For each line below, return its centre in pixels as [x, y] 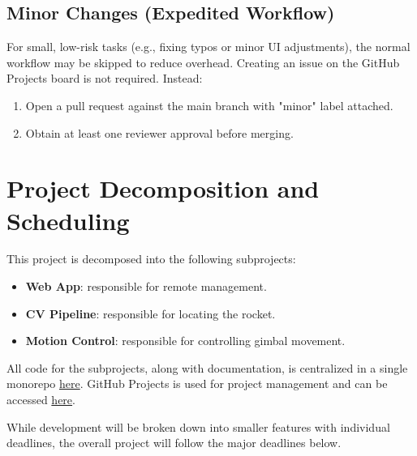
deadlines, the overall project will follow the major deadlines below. [174, 443]
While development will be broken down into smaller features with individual [198, 426]
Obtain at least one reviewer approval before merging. [159, 132]
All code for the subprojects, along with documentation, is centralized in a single [207, 367]
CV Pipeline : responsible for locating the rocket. [150, 313]
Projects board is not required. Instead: [105, 78]
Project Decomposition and [163, 188]
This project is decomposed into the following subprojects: [151, 259]
